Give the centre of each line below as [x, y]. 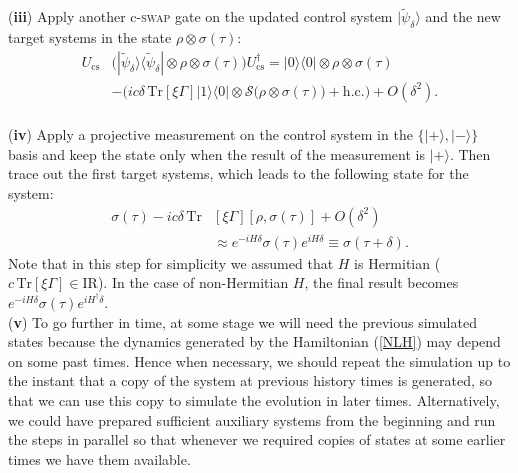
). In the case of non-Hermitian [193, 282]
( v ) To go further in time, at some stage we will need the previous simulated [242, 321]
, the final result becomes [381, 282]
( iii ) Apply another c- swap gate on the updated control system [200, 16]
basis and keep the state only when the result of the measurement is [216, 153]
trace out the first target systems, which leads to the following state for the [238, 173]
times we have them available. [99, 458]
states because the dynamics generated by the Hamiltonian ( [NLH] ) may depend [254, 341]
